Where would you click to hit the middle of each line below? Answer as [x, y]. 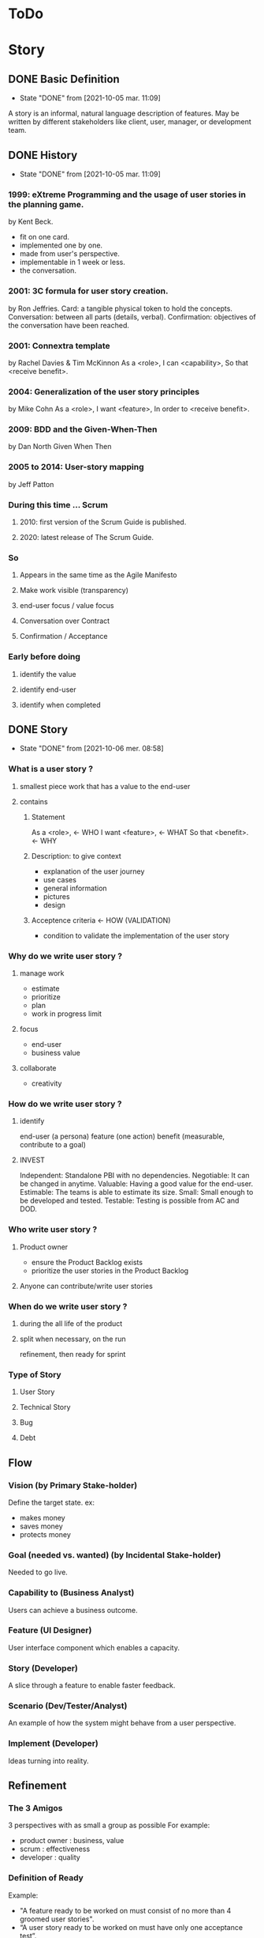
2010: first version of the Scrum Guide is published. [103, 522]
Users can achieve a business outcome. [73, 1610]
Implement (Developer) [53, 1743]
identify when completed [60, 705]
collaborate [38, 1068]
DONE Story [38, 729]
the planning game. [46, 204]
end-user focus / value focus [67, 606]
